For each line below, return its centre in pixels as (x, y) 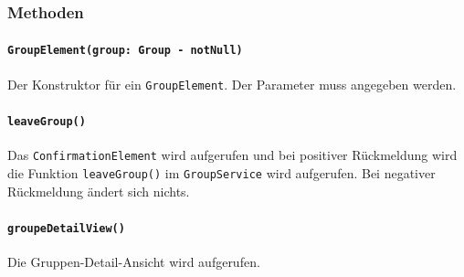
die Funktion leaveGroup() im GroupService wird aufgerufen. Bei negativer (221, 172)
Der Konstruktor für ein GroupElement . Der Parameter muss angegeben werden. (232, 84)
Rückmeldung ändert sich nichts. (99, 191)
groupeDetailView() (66, 228)
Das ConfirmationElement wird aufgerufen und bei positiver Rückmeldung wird (232, 155)
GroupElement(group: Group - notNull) (125, 51)
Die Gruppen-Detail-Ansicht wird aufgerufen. (134, 261)
